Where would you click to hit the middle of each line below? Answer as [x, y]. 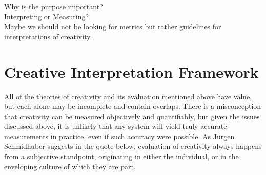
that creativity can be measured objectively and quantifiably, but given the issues [132, 116]
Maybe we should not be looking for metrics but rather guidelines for [113, 26]
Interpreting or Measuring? [47, 16]
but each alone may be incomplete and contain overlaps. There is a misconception [133, 106]
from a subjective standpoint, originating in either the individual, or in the [121, 156]
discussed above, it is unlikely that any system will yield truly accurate [116, 126]
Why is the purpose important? [54, 6]
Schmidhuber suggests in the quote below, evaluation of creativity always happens [133, 146]
